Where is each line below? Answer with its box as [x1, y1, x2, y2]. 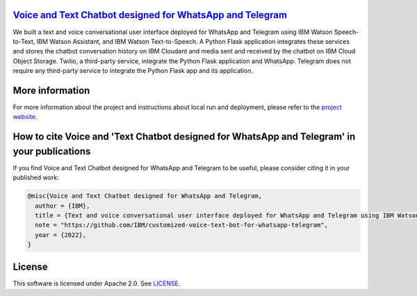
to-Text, [13, 37, 35, 45]
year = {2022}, [35, 231, 87, 239]
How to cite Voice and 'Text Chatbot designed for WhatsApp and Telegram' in [13, 131, 356, 142]
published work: [13, 174, 59, 182]
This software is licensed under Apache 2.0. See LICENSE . [13, 279, 181, 288]
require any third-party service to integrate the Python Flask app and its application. [13, 67, 254, 75]
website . [13, 113, 38, 121]
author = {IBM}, [35, 202, 90, 210]
